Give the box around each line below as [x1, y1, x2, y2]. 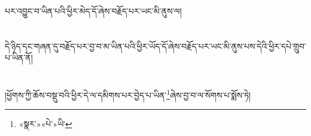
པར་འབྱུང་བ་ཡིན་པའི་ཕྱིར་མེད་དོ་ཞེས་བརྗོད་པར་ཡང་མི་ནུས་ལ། [5, 5, 182, 17]
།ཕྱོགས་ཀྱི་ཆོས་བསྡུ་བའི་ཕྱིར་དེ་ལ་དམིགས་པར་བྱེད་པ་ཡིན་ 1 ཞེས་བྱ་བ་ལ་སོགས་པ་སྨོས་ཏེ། [5, 87, 251, 101]
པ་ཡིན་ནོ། [5, 51, 33, 64]
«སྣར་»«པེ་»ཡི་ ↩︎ [19, 118, 72, 130]
